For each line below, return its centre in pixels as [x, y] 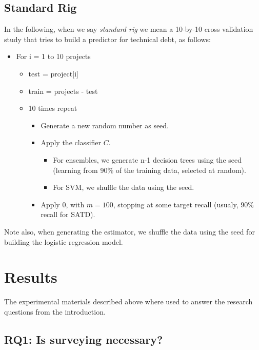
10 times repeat [53, 108]
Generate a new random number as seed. [105, 125]
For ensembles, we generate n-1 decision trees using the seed [147, 159]
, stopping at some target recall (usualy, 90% [183, 204]
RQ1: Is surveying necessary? [84, 339]
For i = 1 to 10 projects [53, 56]
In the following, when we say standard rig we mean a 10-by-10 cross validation [129, 29]
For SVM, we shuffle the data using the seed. [124, 187]
